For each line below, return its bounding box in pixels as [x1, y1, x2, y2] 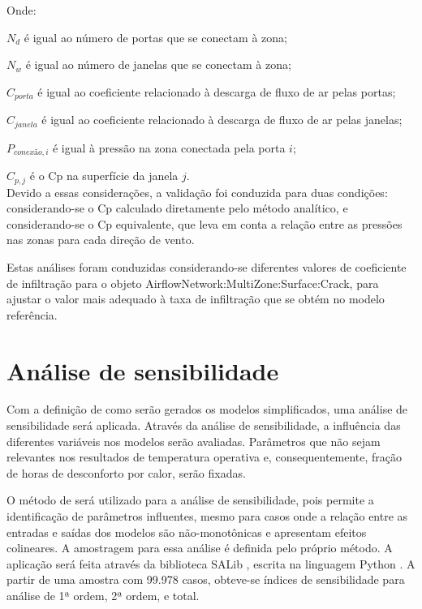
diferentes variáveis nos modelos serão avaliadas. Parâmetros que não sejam [6, 432, 381, 449]
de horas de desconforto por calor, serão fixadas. [6, 464, 246, 481]
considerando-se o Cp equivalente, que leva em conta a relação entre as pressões [6, 215, 403, 232]
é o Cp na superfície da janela [29, 167, 179, 184]
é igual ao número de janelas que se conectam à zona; [25, 56, 291, 73]
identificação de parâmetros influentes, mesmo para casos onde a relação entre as [6, 508, 408, 525]
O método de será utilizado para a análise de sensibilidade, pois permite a [6, 491, 374, 508]
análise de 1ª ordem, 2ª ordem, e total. [6, 587, 200, 603]
